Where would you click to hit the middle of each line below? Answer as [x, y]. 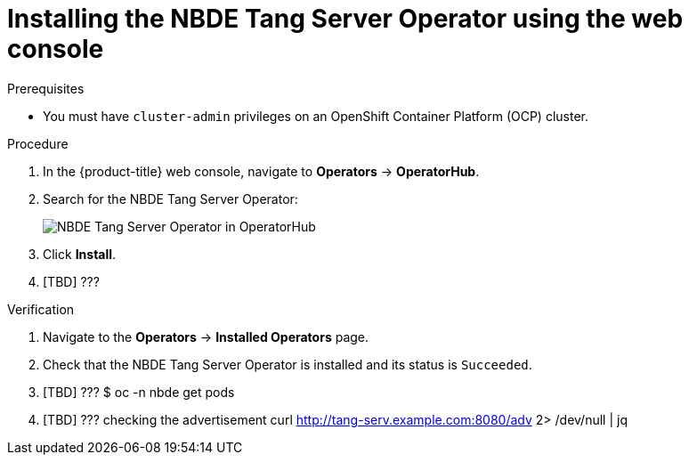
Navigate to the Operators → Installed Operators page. [206, 336]
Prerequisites [46, 88]
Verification [41, 309]
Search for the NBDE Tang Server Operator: [170, 199]
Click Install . [80, 254]
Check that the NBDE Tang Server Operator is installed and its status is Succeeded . [288, 364]
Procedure [38, 143]
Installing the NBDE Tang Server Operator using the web [345, 19]
